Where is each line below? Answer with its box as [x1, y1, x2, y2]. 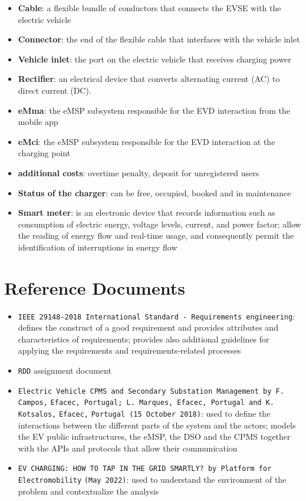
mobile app [18, 116, 58, 128]
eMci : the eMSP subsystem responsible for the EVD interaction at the [18, 135, 275, 147]
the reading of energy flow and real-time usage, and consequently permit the [18, 229, 294, 242]
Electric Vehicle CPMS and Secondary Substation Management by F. [18, 387, 284, 395]
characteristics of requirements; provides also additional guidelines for [18, 332, 269, 345]
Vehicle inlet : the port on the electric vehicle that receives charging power [18, 52, 291, 65]
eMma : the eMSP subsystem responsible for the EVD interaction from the [18, 104, 290, 116]
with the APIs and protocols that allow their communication [18, 441, 238, 454]
